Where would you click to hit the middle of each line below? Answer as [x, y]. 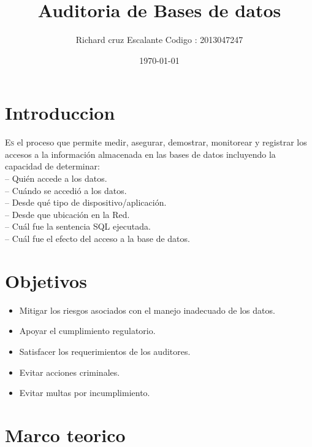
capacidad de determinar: [52, 166]
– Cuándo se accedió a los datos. [66, 190]
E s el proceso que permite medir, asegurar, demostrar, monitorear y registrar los [156, 142]
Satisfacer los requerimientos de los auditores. [105, 351]
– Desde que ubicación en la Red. [67, 214]
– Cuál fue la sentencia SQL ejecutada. [78, 226]
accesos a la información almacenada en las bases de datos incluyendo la [140, 154]
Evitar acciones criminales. [70, 372]
